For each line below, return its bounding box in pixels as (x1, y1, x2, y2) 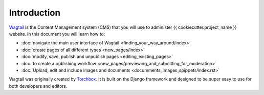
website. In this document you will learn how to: (9, 31, 105, 37)
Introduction (9, 7, 61, 18)
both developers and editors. (9, 83, 67, 89)
